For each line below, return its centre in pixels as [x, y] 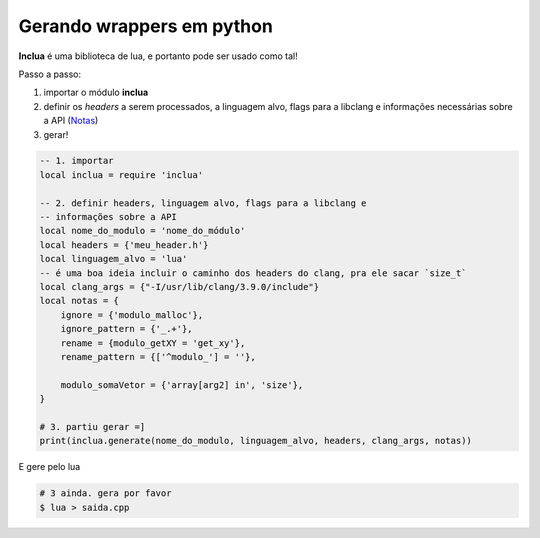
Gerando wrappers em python [146, 26]
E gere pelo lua [49, 467]
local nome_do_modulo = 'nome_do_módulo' [142, 231]
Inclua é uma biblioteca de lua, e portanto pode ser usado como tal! [158, 56]
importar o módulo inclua [96, 92]
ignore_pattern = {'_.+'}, [127, 329]
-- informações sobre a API [108, 217]
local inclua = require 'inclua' [121, 174]
